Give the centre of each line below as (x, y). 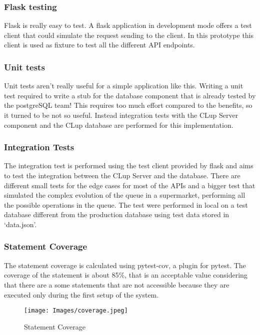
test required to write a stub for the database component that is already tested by (130, 95)
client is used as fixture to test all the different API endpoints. (99, 45)
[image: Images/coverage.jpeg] (76, 311)
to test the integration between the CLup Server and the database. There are (122, 175)
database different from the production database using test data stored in (117, 214)
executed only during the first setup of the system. (81, 294)
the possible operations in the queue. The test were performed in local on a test (126, 204)
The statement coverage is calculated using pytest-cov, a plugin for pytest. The (125, 265)
